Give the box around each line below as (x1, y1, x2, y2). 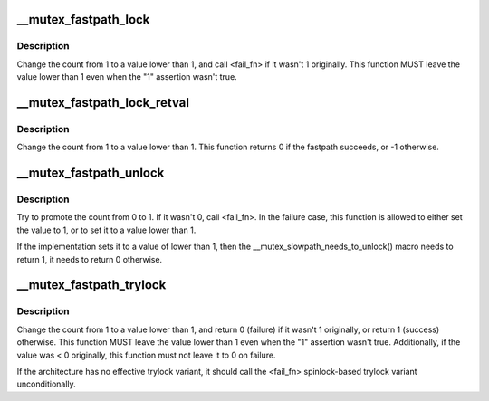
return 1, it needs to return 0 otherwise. (16, 253, 163, 264)
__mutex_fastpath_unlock (16, 166, 165, 181)
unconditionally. (16, 378, 76, 389)
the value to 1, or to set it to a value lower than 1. (16, 224, 197, 235)
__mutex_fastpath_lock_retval (16, 95, 190, 110)
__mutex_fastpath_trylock (16, 277, 167, 293)
